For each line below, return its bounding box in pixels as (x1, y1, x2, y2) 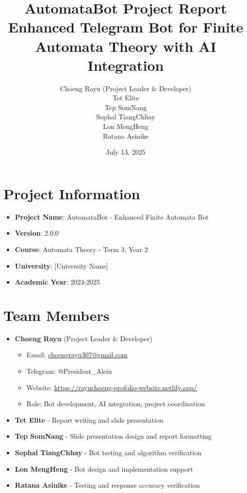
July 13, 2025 (106, 147, 146, 157)
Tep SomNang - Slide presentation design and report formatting (15, 431, 212, 441)
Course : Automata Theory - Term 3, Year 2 (15, 244, 148, 254)
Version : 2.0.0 (15, 228, 59, 238)
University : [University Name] (15, 260, 108, 270)
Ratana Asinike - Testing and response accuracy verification (15, 480, 200, 490)
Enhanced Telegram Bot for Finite (8, 17, 244, 37)
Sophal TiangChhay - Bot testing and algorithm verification (15, 447, 201, 458)
